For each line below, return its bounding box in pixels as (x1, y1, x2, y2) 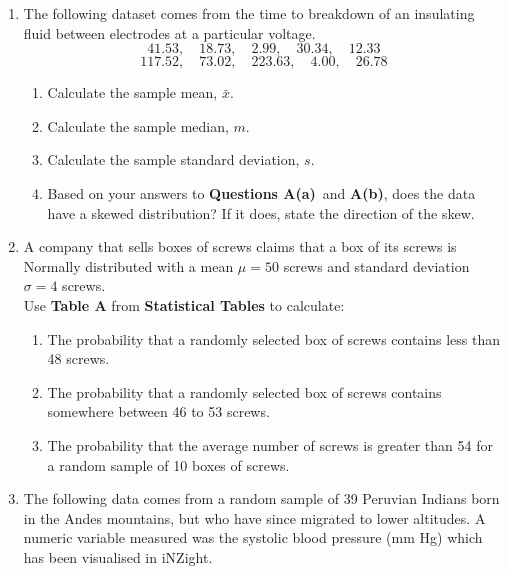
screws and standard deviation (283, 255, 470, 276)
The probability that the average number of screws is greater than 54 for (47, 434, 493, 455)
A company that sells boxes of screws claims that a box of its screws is (23, 236, 457, 257)
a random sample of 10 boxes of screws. (47, 454, 290, 475)
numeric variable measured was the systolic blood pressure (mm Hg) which (23, 527, 483, 548)
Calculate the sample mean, (47, 82, 218, 103)
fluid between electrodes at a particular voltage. (23, 22, 316, 43)
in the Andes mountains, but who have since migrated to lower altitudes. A (23, 507, 486, 528)
